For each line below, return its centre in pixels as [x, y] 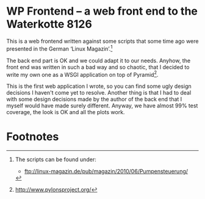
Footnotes [33, 137]
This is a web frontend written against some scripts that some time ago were [103, 41]
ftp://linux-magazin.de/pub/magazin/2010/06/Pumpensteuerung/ [106, 172]
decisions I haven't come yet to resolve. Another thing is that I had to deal [99, 93]
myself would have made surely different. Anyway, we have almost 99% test [102, 106]
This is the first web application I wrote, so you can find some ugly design [99, 86]
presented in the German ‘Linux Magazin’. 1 [59, 48]
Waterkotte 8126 [49, 24]
